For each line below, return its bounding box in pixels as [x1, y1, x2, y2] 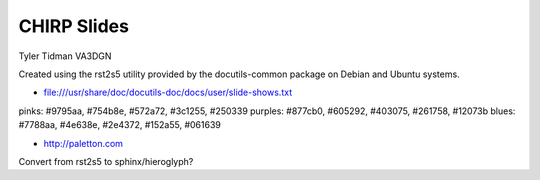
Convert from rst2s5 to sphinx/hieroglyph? [18, 155, 194, 167]
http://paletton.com [43, 137, 124, 149]
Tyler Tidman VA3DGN [18, 50, 112, 62]
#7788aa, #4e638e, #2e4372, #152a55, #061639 [18, 119, 222, 131]
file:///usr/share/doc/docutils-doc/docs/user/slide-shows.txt [43, 86, 293, 99]
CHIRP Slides [18, 15, 130, 37]
